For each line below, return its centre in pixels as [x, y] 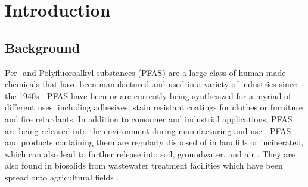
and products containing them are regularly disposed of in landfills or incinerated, [154, 142]
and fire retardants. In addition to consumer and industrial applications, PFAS [149, 118]
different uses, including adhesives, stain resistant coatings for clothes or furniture [154, 107]
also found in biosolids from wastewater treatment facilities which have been [144, 165]
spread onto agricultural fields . [62, 177]
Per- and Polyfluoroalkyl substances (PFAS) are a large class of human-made [145, 72]
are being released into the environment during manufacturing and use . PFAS [148, 130]
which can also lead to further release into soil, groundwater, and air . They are [150, 153]
